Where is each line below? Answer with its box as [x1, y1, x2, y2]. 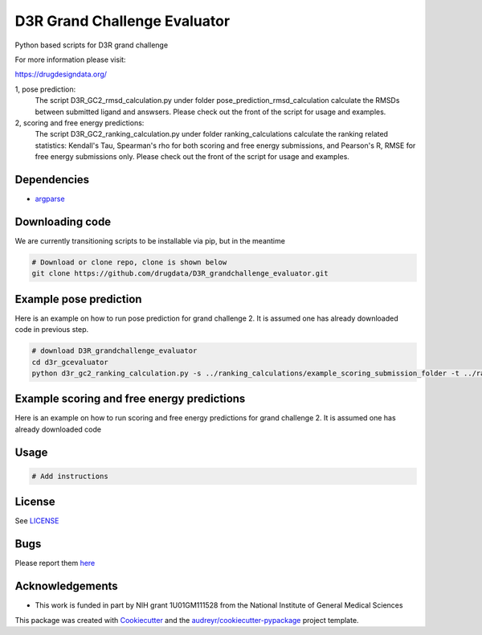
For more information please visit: [14, 55, 126, 64]
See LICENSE [14, 516, 59, 526]
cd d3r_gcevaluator [31, 358, 108, 367]
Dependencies [14, 173, 90, 186]
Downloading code [14, 215, 112, 228]
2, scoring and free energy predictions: [14, 117, 145, 128]
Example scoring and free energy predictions [14, 392, 246, 406]
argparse [35, 194, 65, 203]
